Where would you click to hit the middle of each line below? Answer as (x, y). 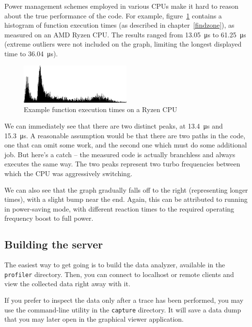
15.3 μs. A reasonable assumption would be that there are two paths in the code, (125, 135)
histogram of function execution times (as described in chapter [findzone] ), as (119, 25)
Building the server (54, 244)
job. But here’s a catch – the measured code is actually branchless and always (120, 154)
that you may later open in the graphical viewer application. (94, 319)
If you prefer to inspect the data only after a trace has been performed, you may (124, 300)
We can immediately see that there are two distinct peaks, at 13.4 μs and (114, 126)
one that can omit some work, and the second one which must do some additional (126, 145)
